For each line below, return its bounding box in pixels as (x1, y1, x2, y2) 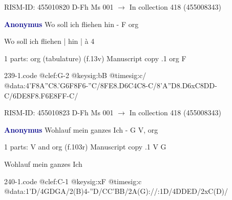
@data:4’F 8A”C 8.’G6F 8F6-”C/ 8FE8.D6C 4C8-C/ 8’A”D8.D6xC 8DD (4, 80, 215, 90)
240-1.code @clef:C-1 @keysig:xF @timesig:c (4, 176, 142, 186)
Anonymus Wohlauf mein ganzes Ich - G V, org (4, 124, 158, 135)
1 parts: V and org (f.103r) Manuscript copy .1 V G (4, 141, 166, 152)
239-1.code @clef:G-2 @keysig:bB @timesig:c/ (4, 70, 146, 81)
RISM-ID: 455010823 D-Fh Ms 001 (4, 107, 114, 118)
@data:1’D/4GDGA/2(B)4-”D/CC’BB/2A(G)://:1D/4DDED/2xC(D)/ (4, 186, 228, 196)
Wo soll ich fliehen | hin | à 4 (4, 36, 95, 46)
